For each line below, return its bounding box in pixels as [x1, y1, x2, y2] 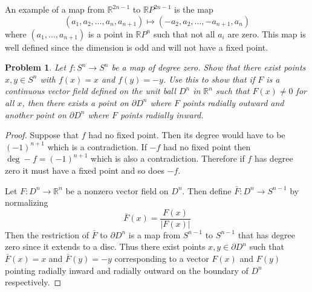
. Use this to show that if [163, 72, 255, 85]
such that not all [153, 27, 215, 40]
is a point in [88, 27, 133, 40]
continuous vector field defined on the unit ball [5, 84, 176, 97]
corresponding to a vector [114, 252, 209, 264]
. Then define [182, 184, 232, 197]
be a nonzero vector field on [65, 184, 169, 197]
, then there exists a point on [22, 96, 129, 109]
